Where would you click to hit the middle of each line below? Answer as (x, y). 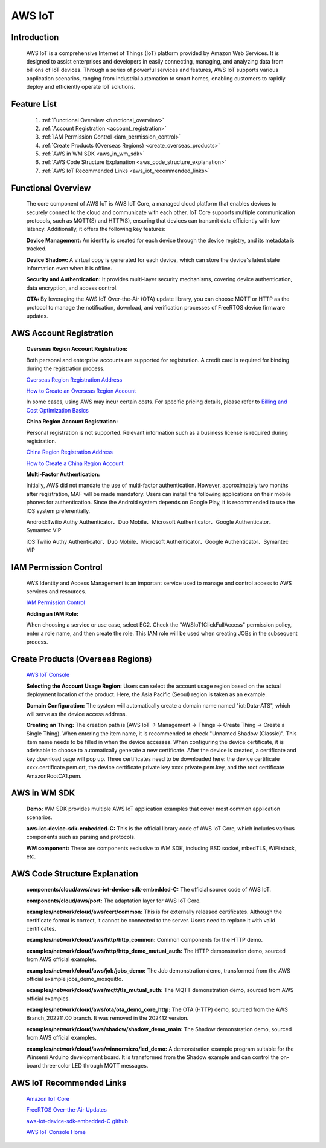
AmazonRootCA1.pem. (54, 776)
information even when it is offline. (69, 269)
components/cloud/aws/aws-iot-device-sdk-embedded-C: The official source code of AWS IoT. (149, 890)
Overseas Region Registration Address (74, 380)
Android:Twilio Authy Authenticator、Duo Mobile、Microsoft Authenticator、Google (130, 522)
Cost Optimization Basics (57, 410)
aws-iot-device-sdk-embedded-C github (77, 1121)
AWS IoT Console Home (56, 1132)
